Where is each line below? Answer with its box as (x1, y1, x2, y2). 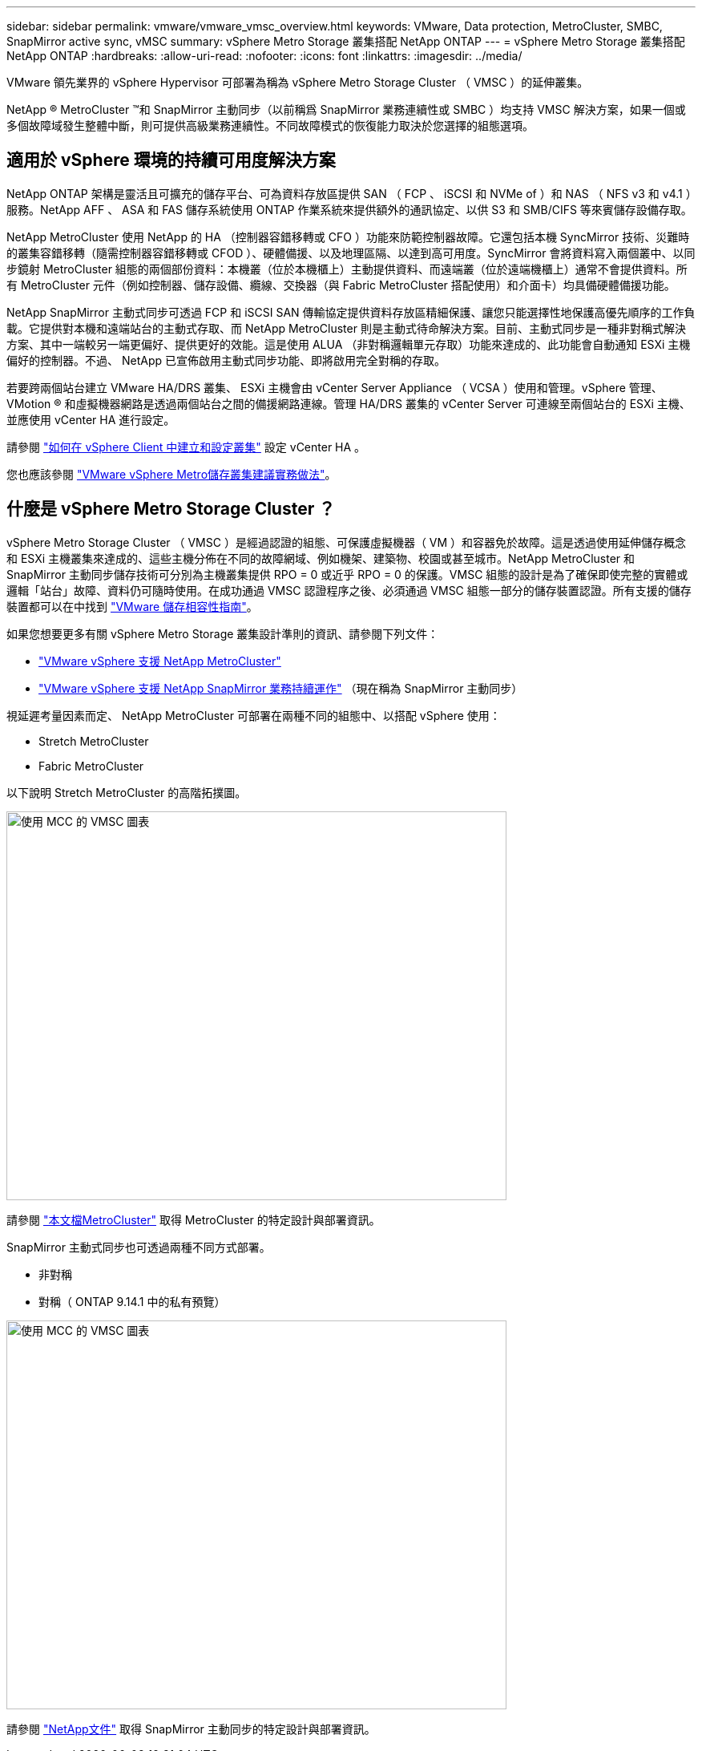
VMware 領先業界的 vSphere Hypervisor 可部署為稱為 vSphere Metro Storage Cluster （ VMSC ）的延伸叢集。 (6, 75, 589, 89)
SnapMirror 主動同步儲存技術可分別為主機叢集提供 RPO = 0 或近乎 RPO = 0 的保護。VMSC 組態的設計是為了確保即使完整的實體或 (6, 567, 688, 581)
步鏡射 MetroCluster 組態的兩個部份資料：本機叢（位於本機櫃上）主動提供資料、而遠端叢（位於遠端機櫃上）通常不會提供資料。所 (6, 261, 688, 276)
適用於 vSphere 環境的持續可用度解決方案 (6, 150, 336, 171)
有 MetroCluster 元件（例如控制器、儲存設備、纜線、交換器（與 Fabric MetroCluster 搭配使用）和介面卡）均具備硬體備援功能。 (6, 277, 676, 292)
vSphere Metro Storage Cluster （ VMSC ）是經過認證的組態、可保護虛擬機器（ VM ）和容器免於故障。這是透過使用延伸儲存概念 (6, 535, 687, 549)
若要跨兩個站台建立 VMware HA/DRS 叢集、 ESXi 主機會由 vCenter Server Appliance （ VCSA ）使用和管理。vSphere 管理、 (6, 380, 663, 394)
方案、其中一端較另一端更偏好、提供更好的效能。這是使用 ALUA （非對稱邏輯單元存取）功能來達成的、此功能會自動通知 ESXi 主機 (6, 337, 691, 351)
